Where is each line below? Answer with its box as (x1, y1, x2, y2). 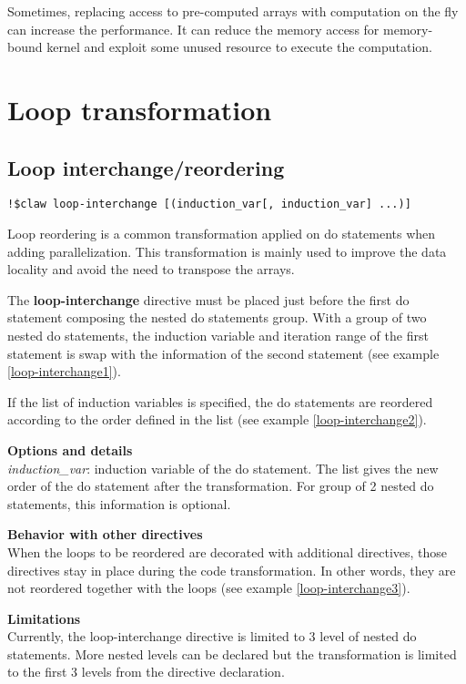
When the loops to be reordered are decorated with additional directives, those (7, 542, 448, 561)
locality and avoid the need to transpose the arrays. (7, 260, 295, 279)
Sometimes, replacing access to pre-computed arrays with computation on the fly (7, 2, 459, 20)
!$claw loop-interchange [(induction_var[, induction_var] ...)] (7, 198, 411, 211)
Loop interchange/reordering (7, 153, 285, 181)
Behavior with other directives (7, 525, 203, 544)
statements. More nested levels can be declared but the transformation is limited (7, 644, 457, 663)
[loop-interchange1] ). (7, 362, 121, 381)
